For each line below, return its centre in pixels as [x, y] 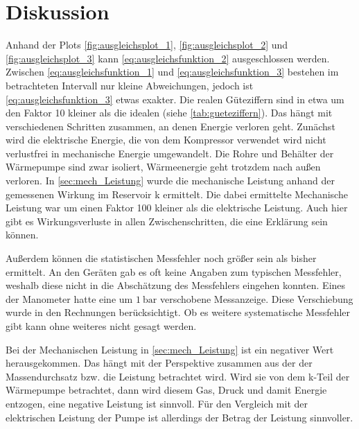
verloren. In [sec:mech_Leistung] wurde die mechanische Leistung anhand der [170, 181]
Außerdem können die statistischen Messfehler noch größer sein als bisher [161, 258]
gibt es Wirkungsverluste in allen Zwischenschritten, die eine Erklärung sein [167, 221]
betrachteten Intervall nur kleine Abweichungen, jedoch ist [130, 85]
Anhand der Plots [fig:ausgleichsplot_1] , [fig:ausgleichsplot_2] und [147, 45]
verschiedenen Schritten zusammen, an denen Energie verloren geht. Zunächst [170, 126]
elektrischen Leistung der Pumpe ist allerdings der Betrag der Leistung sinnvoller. [179, 417]
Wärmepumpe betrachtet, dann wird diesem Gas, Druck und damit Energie [166, 390]
